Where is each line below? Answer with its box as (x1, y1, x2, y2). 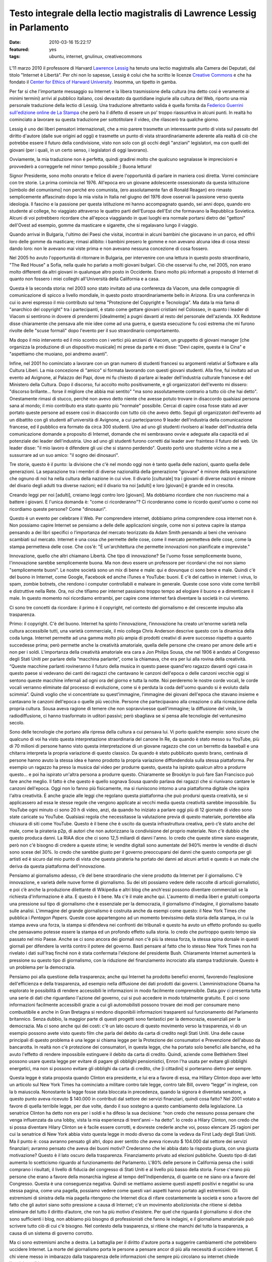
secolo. (9, 719, 25, 725)
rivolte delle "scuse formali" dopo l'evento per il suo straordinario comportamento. (9, 328, 180, 334)
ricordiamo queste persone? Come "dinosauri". (9, 506, 107, 512)
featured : (9, 46, 30, 52)
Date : (9, 39, 21, 45)
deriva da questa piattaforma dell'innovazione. (9, 863, 106, 869)
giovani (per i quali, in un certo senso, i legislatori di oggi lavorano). (9, 147, 149, 153)
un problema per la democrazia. (9, 964, 76, 970)
